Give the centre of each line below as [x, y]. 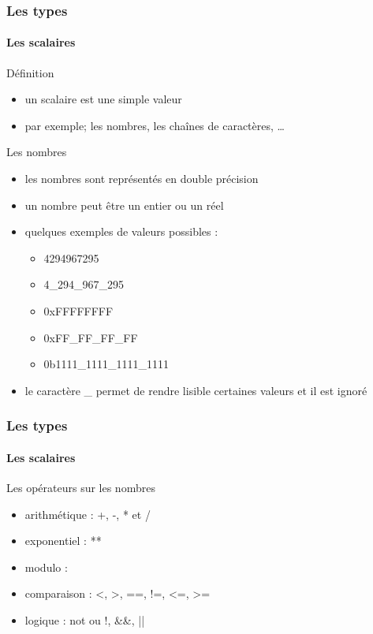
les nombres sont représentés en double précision [142, 179]
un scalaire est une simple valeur [103, 99]
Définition [30, 72]
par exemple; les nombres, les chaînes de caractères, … [155, 125]
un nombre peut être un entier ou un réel [124, 205]
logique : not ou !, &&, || [85, 619]
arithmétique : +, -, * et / [88, 514]
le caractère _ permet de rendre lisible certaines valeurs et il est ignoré [196, 390]
